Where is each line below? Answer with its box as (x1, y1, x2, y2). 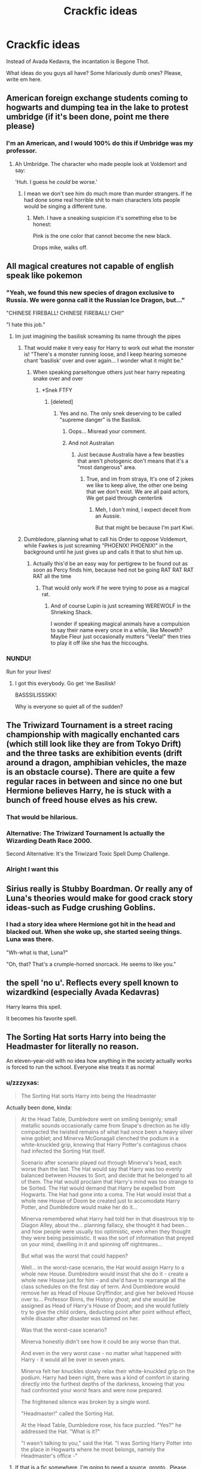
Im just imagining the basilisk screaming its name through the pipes (14, 333, 181, 340)
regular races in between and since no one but (6, 776, 182, 786)
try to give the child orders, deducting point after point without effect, (20, 1308, 192, 1316)
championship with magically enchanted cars (6, 730, 180, 739)
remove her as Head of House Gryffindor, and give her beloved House (20, 1289, 194, 1296)
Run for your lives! (6, 668, 51, 675)
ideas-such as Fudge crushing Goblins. (6, 902, 156, 912)
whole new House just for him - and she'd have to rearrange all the (20, 1276, 186, 1283)
